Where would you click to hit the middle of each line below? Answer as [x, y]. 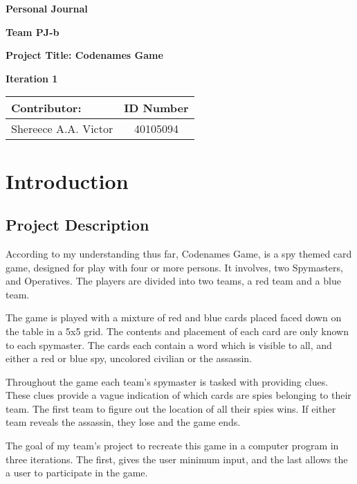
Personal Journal [47, 8]
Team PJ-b [33, 32]
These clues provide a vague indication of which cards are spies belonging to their [178, 395]
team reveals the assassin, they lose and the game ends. [123, 422]
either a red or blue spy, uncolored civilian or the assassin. [129, 358]
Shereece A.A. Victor [62, 129]
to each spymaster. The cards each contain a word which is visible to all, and [169, 344]
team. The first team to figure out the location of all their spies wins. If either [171, 408]
